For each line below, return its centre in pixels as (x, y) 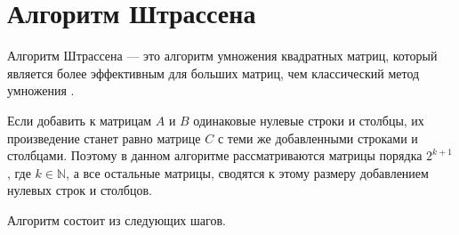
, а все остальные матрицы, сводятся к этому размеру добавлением (247, 172)
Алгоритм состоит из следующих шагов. (117, 219)
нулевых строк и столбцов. (80, 190)
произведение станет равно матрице (104, 138)
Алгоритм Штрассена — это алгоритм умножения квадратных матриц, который (222, 56)
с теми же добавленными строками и (318, 138)
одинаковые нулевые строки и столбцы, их (309, 120)
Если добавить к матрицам (80, 120)
